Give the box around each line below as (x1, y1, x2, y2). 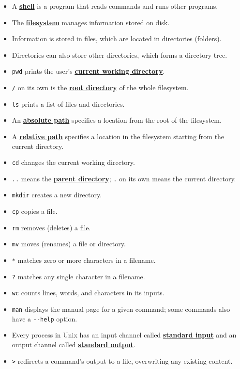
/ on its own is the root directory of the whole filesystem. (12, 82, 189, 93)
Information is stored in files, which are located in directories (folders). (12, 33, 222, 44)
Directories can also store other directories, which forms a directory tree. (12, 49, 227, 60)
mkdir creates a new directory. (12, 190, 102, 200)
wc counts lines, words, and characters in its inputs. (12, 288, 165, 298)
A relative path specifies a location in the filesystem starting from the (12, 131, 225, 141)
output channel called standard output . (12, 339, 135, 349)
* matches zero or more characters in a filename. (12, 255, 156, 265)
